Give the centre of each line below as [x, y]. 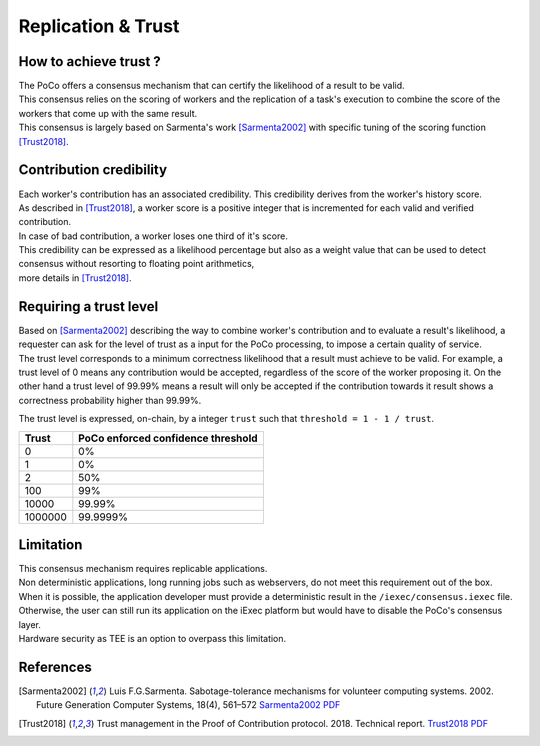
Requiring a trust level [88, 306]
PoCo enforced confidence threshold [168, 438]
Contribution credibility [93, 170]
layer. [30, 624]
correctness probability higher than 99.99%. [110, 400]
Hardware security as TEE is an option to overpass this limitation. [152, 638]
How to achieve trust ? [90, 61]
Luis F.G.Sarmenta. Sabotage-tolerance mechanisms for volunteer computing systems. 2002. [301, 691]
